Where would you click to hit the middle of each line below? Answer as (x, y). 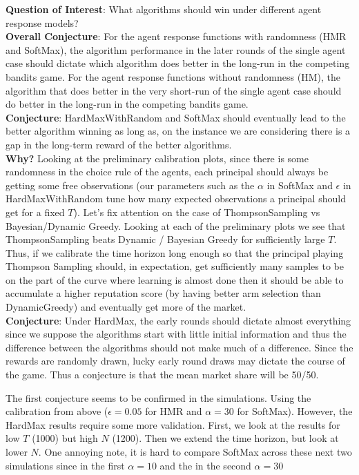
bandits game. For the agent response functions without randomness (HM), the (173, 76)
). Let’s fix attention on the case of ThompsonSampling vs (197, 212)
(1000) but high (65, 438)
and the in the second (205, 465)
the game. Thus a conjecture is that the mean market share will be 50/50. (162, 375)
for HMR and (174, 411)
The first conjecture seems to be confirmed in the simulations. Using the (158, 397)
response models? (42, 22)
